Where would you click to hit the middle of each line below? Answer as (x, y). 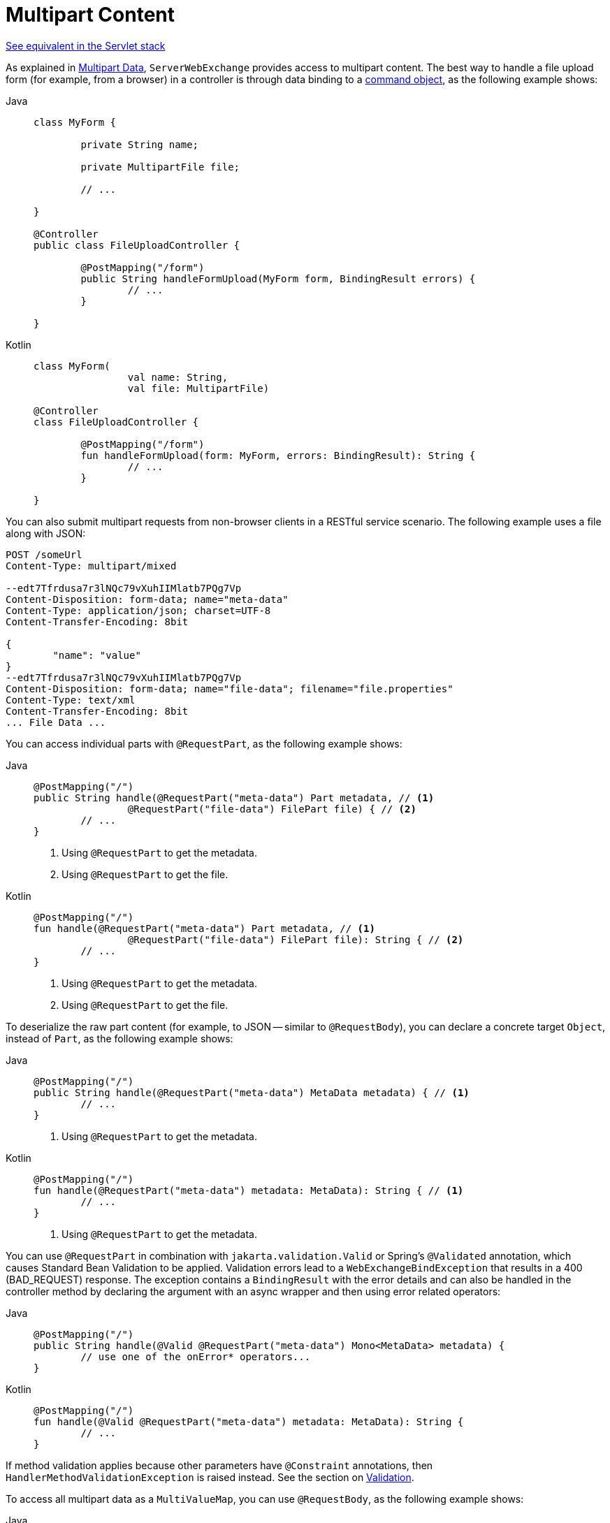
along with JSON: (46, 533)
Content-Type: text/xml (71, 700)
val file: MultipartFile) (198, 388)
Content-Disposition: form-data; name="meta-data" (147, 599)
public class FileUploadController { (137, 245)
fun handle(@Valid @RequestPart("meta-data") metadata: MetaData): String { (249, 1421)
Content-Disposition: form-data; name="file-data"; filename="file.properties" (230, 688)
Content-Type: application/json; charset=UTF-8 (138, 610)
